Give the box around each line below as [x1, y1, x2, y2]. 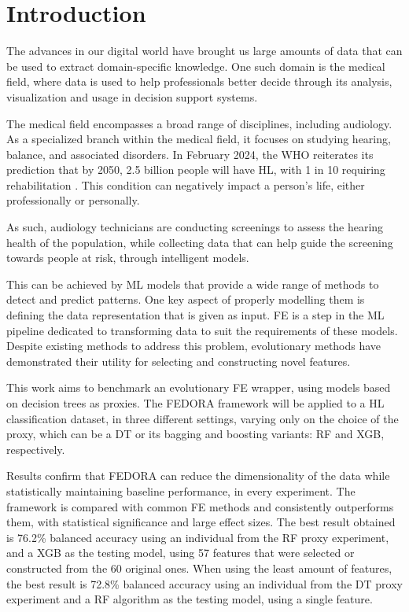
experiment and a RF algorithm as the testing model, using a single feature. [6, 591, 373, 607]
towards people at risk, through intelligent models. [6, 249, 249, 266]
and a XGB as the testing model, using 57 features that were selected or [6, 544, 355, 561]
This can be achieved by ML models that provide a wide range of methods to [6, 275, 379, 292]
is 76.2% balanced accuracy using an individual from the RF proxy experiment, [6, 529, 389, 545]
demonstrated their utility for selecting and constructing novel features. [6, 352, 351, 369]
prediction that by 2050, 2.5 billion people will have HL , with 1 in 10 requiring [6, 161, 385, 178]
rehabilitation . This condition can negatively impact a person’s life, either [6, 176, 365, 193]
